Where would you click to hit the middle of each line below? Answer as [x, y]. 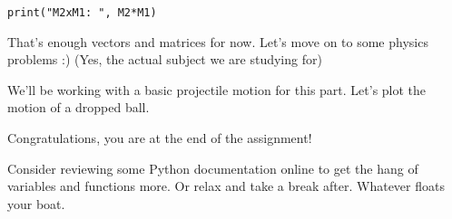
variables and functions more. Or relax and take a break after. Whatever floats [226, 186]
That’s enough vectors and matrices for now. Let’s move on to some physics [218, 41]
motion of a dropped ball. [79, 107]
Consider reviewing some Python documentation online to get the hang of [213, 168]
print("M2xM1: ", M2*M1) [82, 13]
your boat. [36, 203]
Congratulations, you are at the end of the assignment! [160, 138]
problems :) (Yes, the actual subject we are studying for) [165, 59]
